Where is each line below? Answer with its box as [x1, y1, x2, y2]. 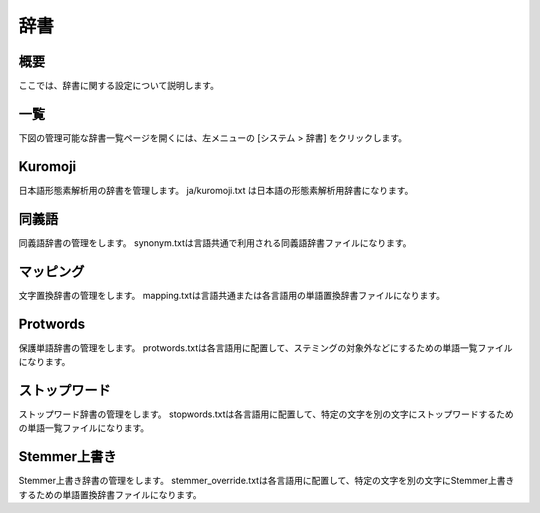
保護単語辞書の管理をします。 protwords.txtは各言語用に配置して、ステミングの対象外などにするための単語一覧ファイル [18, 341, 514, 354]
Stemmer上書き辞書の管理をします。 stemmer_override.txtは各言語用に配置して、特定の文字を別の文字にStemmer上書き [18, 475, 515, 487]
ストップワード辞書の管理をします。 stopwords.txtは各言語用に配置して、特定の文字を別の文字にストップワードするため [18, 408, 514, 420]
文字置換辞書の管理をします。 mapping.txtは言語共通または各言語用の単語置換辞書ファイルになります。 [18, 289, 445, 301]
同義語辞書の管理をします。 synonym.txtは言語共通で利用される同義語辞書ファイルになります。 [18, 236, 412, 249]
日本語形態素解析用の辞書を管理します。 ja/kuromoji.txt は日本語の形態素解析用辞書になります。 [18, 184, 414, 196]
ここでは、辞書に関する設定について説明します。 [18, 80, 220, 92]
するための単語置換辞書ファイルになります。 [18, 488, 202, 500]
